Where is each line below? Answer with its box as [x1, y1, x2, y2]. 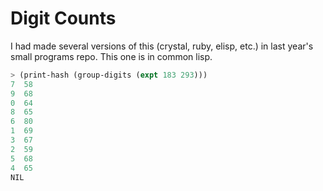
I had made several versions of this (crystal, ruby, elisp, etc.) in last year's [10, 40, 314, 52]
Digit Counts [10, 7, 117, 30]
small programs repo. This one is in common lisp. [10, 50, 213, 62]
